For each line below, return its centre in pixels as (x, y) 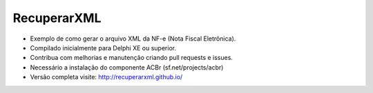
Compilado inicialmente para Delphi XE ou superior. (103, 48)
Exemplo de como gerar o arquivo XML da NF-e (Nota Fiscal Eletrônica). (133, 39)
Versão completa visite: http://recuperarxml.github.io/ (106, 77)
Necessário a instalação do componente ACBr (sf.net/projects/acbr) (127, 67)
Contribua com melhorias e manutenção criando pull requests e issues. (131, 58)
